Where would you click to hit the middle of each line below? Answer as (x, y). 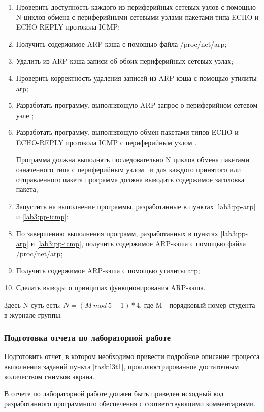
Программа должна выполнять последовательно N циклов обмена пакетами (133, 159)
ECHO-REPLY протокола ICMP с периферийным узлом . (106, 142)
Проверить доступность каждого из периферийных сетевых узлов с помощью (136, 7)
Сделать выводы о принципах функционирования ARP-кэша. (111, 287)
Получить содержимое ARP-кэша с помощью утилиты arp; (108, 270)
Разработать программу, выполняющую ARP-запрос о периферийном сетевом (137, 105)
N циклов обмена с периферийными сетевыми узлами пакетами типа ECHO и (137, 17)
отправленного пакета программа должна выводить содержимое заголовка (130, 179)
